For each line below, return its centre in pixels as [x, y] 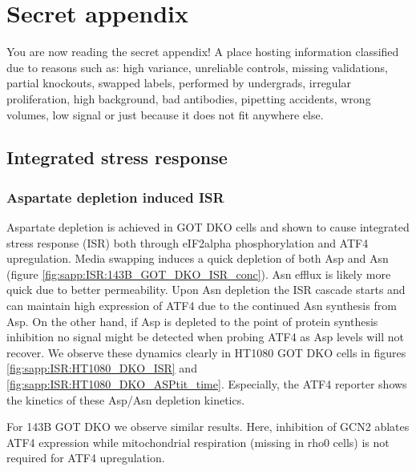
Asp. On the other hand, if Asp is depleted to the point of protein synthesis [192, 321]
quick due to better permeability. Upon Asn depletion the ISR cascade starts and [206, 290]
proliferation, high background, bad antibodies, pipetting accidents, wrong [189, 98]
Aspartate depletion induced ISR [115, 197]
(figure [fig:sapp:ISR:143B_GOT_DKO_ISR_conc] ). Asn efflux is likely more [199, 274]
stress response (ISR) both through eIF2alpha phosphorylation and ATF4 [188, 242]
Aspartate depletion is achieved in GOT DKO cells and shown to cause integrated [208, 227]
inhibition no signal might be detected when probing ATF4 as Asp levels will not [206, 337]
